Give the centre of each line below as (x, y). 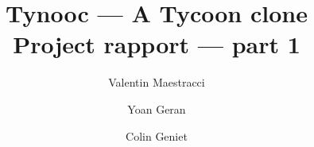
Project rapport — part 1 (157, 44)
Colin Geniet (157, 135)
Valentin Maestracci (157, 82)
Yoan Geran (157, 108)
